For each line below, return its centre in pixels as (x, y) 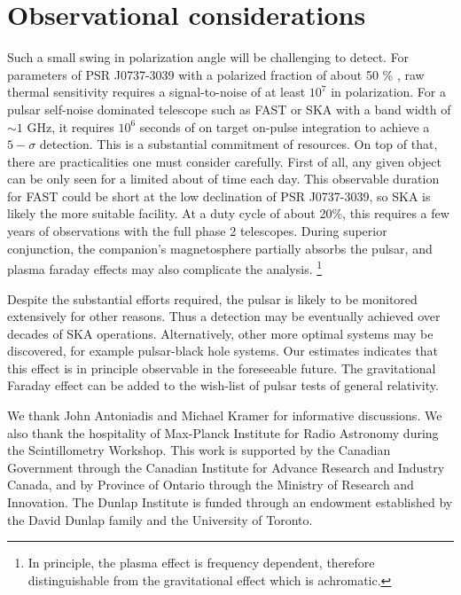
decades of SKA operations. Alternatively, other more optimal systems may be (220, 333)
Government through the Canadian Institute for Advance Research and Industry (226, 467)
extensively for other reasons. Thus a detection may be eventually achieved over (224, 316)
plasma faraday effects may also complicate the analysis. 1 (165, 267)
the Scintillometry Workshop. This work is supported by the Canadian (199, 450)
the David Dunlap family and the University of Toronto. (160, 519)
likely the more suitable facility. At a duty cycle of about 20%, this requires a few (228, 213)
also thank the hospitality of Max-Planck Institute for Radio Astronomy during (223, 432)
